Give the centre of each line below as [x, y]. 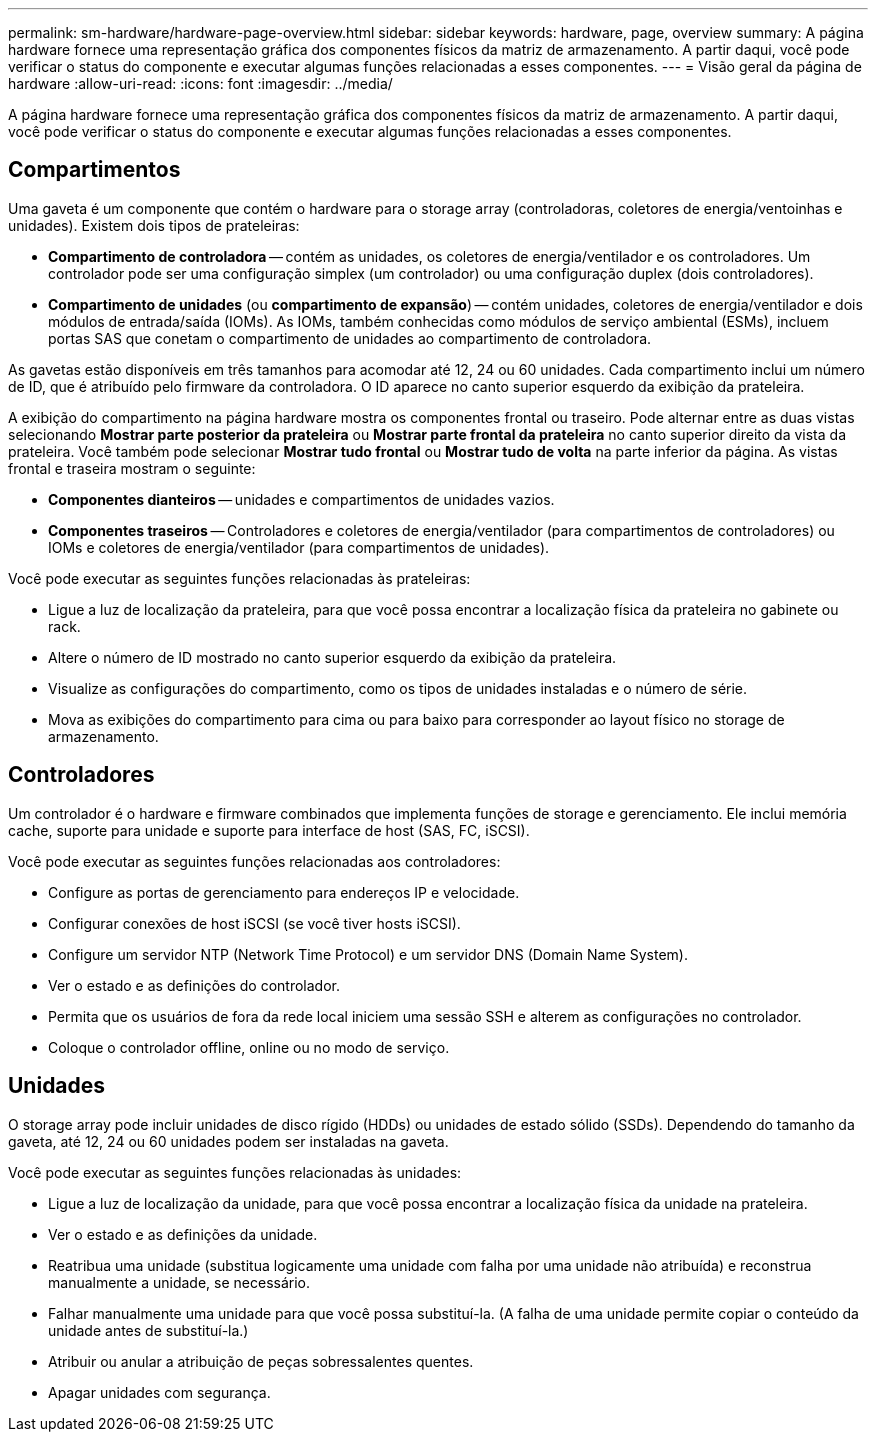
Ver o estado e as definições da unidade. [183, 1234]
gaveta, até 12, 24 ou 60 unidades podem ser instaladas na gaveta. [228, 1141]
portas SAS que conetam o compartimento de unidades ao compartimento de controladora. [350, 338]
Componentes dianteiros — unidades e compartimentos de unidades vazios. [301, 499]
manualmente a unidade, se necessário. [179, 1282]
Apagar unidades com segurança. [159, 1392]
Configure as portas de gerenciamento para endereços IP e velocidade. [284, 892]
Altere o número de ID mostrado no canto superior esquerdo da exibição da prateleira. [332, 657]
